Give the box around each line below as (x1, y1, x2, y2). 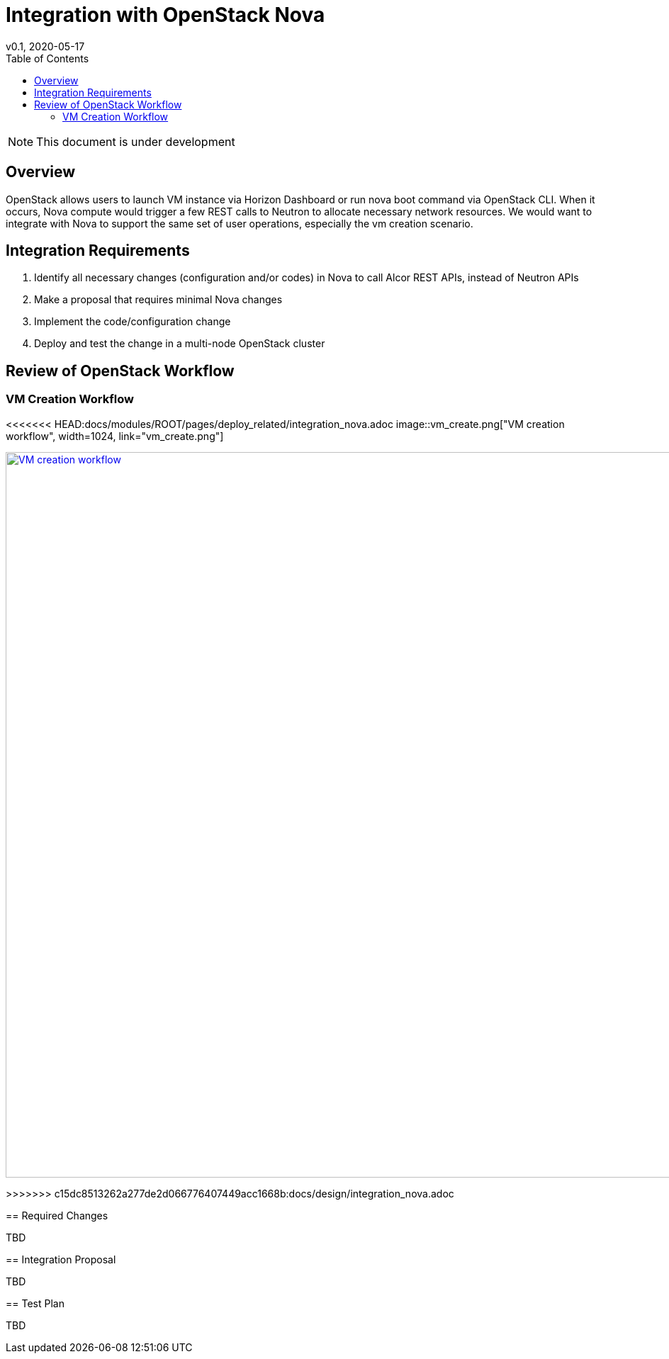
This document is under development (36, 134, 235, 149)
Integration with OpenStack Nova (6, 3, 325, 27)
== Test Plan (6, 1297, 64, 1309)
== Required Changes (6, 1209, 108, 1222)
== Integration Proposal (6, 1253, 116, 1265)
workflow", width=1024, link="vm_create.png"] (6, 429, 224, 442)
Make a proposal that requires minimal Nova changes (34, 293, 283, 306)
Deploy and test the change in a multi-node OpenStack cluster (34, 337, 325, 350)
